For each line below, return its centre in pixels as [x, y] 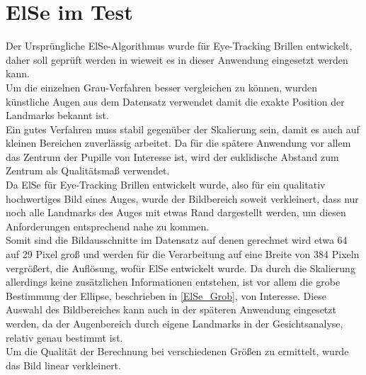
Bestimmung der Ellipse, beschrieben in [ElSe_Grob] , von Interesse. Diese [166, 295]
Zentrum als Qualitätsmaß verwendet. [88, 170]
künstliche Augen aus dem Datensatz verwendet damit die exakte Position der [175, 101]
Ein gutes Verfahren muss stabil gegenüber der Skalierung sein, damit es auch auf [183, 129]
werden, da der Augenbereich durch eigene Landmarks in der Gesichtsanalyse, [175, 323]
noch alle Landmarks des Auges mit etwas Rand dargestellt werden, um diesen [176, 212]
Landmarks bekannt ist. [57, 115]
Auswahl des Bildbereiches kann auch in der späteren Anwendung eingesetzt [171, 309]
